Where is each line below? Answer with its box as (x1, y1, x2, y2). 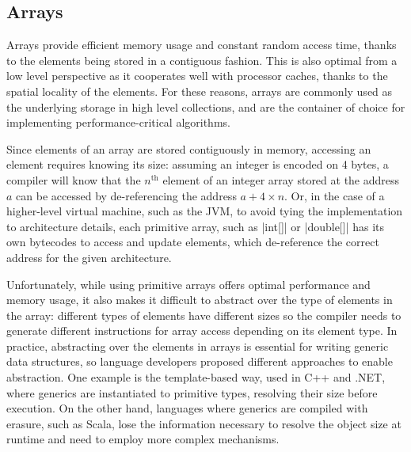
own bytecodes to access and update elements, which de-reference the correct (6, 234, 379, 250)
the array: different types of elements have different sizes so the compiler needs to (6, 306, 401, 323)
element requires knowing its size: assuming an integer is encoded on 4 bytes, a (6, 156, 389, 173)
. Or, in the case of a (284, 187, 385, 203)
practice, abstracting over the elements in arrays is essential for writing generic (6, 337, 389, 354)
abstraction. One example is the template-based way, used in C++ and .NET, (6, 369, 386, 386)
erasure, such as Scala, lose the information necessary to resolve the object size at (6, 415, 401, 431)
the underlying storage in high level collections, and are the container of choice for (6, 98, 405, 115)
